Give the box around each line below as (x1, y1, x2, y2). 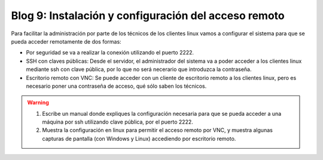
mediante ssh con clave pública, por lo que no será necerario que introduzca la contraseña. (26, 66, 252, 73)
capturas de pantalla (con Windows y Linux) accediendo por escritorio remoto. (42, 135, 236, 142)
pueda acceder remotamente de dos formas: (11, 38, 122, 45)
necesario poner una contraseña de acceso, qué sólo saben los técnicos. (26, 82, 207, 90)
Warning (27, 99, 49, 106)
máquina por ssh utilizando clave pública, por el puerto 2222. (42, 118, 194, 125)
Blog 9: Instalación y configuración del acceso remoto (11, 9, 285, 22)
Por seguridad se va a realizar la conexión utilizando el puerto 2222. (26, 49, 194, 56)
